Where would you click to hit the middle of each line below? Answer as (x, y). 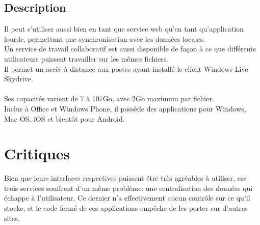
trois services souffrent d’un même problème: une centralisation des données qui (128, 188)
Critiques (37, 153)
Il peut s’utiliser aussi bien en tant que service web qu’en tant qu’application (124, 29)
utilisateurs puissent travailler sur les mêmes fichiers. (86, 58)
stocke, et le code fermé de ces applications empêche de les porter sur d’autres (126, 208)
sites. (12, 218)
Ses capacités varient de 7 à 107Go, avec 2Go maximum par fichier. (109, 99)
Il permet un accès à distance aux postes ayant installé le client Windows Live (126, 68)
